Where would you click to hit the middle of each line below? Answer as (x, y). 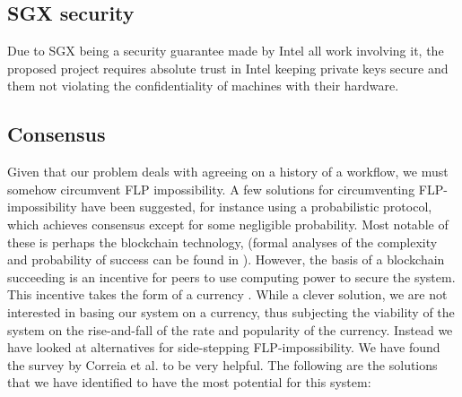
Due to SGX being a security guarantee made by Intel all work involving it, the (226, 51)
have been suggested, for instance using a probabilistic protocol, (257, 207)
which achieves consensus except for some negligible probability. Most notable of (228, 224)
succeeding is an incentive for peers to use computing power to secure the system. (231, 276)
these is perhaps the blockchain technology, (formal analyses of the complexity (222, 242)
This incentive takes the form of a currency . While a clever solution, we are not (227, 294)
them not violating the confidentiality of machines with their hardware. (203, 86)
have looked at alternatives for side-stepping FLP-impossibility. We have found (224, 347)
